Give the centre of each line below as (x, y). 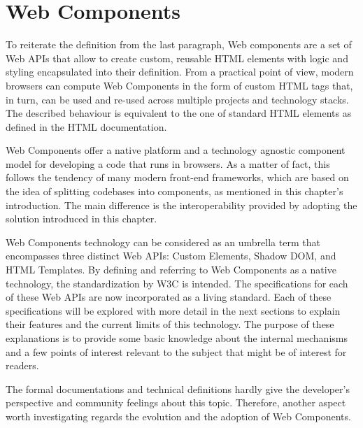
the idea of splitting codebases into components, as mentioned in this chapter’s (175, 191)
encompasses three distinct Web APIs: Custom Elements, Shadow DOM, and (171, 256)
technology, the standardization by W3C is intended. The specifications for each (177, 283)
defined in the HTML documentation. (86, 126)
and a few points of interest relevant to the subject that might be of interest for (176, 351)
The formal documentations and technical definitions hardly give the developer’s (178, 388)
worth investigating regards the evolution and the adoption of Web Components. (178, 416)
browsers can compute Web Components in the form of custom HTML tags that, (179, 85)
